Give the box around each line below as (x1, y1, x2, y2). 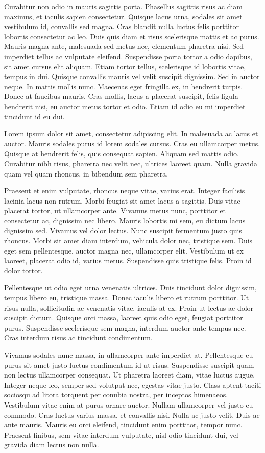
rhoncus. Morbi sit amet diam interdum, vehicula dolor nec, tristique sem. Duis (4, 235, 253, 246)
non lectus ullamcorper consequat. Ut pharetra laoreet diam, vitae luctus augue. (4, 369, 255, 380)
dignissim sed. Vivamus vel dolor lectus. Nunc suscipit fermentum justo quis (4, 225, 242, 236)
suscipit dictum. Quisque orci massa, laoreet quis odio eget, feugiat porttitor (4, 312, 243, 323)
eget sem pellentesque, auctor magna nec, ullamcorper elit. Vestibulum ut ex (4, 245, 244, 256)
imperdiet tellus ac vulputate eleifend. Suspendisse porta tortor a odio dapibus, (4, 51, 252, 61)
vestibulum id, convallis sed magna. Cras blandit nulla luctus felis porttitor (4, 21, 239, 32)
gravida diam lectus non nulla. (4, 439, 99, 450)
